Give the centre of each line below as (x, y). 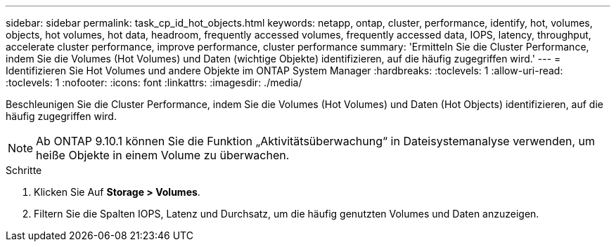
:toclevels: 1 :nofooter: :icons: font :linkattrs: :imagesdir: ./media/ (154, 82)
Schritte (24, 170)
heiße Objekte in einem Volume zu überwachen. (163, 155)
